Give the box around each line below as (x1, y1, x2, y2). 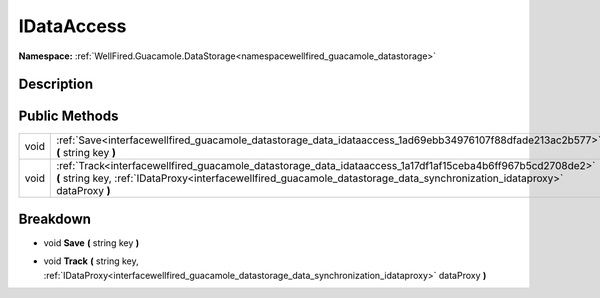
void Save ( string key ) (43, 236, 140, 249)
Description (18, 76, 94, 93)
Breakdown (18, 210, 92, 227)
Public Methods (18, 108, 119, 125)
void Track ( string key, (43, 255, 139, 267)
